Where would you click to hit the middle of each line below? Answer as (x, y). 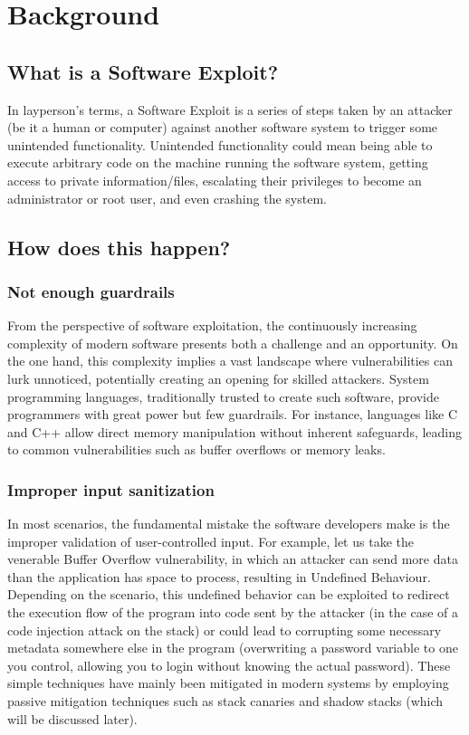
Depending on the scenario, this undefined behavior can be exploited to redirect (229, 594)
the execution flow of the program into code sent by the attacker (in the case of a (233, 612)
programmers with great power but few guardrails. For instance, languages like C (233, 414)
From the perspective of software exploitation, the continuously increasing (212, 325)
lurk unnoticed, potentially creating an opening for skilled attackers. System (218, 378)
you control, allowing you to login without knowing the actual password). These (229, 665)
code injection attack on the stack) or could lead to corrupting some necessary (225, 630)
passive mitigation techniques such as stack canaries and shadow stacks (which (225, 701)
